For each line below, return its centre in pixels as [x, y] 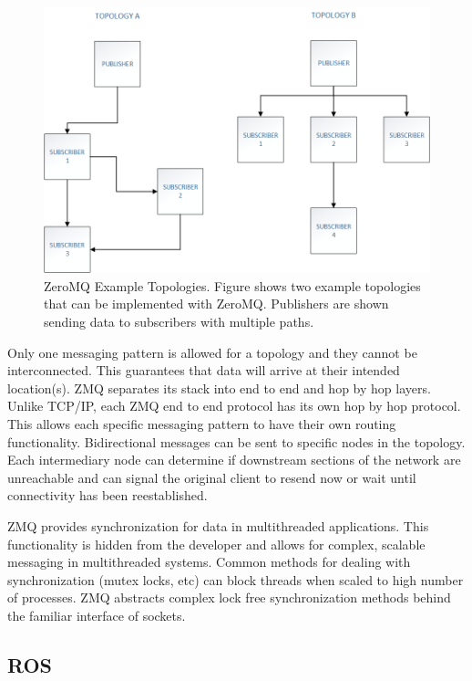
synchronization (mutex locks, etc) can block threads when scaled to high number [236, 579]
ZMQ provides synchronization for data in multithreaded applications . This [218, 525]
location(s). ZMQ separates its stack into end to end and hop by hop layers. [219, 388]
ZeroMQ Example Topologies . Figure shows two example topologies [232, 285]
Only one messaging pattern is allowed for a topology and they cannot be [212, 352]
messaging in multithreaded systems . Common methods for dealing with [209, 562]
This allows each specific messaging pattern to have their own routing [202, 424]
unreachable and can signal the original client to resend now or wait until [212, 477]
